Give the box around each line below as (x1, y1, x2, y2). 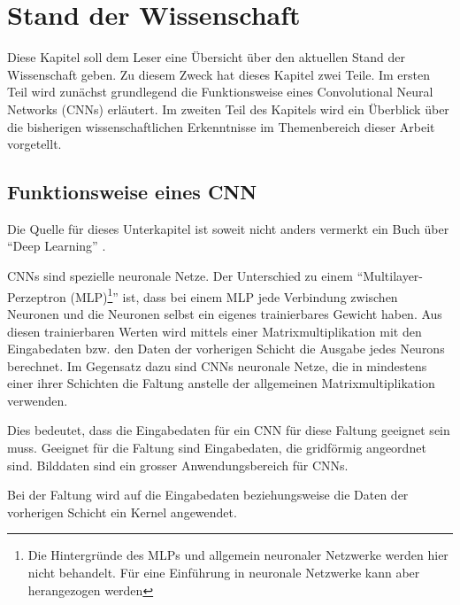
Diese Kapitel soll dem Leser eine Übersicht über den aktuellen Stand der (7, 48, 406, 66)
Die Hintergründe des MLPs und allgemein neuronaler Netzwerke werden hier (27, 546, 448, 564)
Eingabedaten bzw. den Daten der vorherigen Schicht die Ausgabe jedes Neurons (7, 339, 445, 358)
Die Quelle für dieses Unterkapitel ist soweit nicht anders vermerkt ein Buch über (7, 219, 449, 237)
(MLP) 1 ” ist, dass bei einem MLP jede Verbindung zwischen (70, 284, 398, 306)
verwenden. (7, 391, 68, 409)
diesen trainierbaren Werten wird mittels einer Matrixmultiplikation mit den (7, 322, 422, 340)
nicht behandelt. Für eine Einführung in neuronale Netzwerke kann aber (27, 563, 420, 582)
